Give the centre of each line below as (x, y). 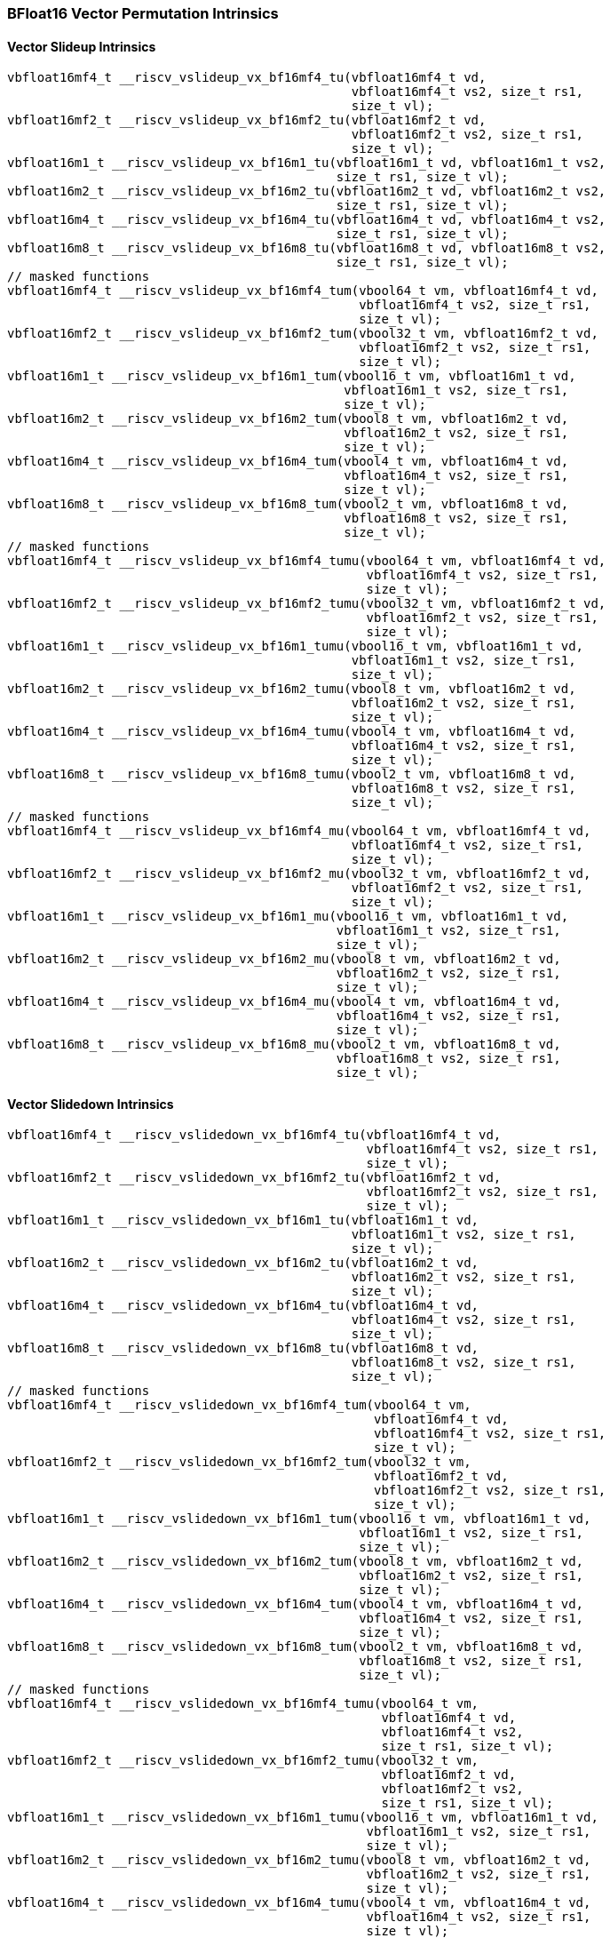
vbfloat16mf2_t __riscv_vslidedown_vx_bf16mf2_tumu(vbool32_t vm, (243, 1761)
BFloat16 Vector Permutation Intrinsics (143, 13)
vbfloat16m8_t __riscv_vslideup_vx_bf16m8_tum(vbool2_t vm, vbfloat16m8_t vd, (288, 504)
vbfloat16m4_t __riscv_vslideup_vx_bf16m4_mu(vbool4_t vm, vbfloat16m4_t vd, (284, 1002)
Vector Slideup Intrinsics (82, 46)
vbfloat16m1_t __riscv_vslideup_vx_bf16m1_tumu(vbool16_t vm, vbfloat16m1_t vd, (296, 646)
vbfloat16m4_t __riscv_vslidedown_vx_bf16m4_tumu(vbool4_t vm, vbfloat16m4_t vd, (299, 1903)
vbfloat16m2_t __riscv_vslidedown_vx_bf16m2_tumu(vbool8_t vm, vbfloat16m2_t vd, (299, 1860)
